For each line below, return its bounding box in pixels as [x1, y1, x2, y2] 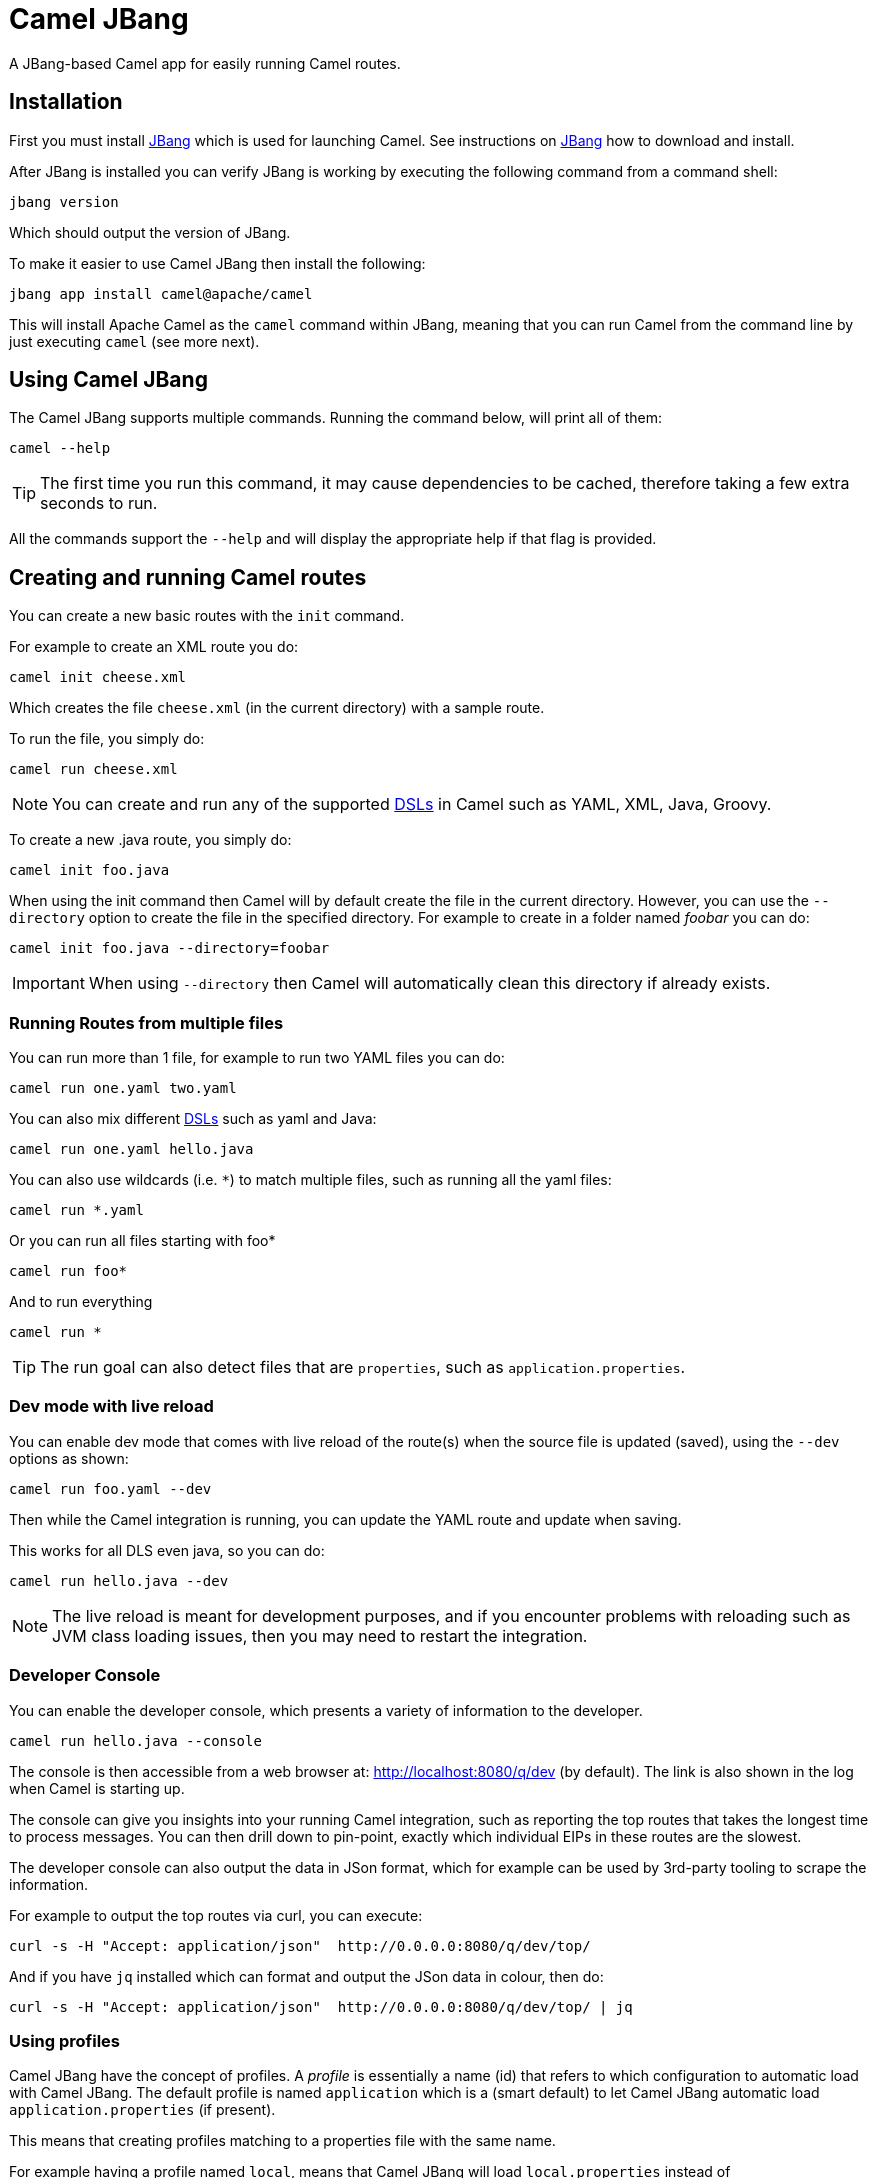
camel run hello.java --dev [9, 1572, 229, 1589]
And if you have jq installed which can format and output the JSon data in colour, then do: [9, 1967, 604, 1985]
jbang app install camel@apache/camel [9, 285, 313, 302]
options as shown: [9, 1449, 129, 1467]
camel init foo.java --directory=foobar [9, 940, 330, 957]
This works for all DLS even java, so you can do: [9, 1541, 325, 1559]
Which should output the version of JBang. [9, 223, 291, 241]
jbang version [9, 193, 119, 210]
